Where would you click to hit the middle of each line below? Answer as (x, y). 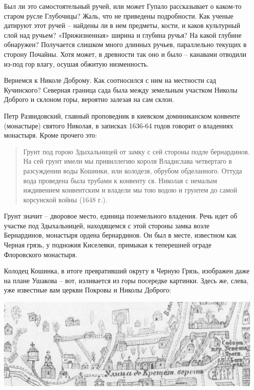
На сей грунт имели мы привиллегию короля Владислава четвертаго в (127, 161)
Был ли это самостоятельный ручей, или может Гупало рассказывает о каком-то (123, 6)
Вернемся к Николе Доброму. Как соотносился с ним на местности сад (110, 80)
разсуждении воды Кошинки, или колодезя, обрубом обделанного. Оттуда (133, 170)
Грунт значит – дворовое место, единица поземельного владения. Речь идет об (121, 216)
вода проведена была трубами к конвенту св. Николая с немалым (120, 180)
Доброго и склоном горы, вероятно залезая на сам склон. (89, 99)
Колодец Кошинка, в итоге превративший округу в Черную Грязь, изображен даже (127, 271)
